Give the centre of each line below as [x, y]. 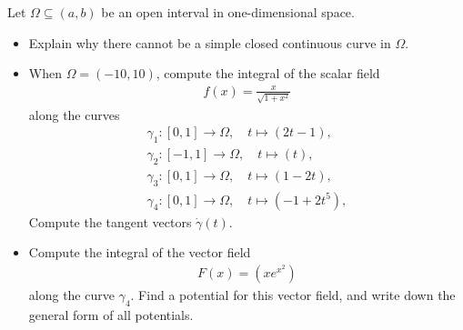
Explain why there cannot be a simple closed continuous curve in [210, 42]
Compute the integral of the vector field [140, 252]
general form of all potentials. [111, 314]
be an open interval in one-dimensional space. [228, 12]
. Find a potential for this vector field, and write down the [293, 294]
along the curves [74, 114]
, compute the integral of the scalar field [268, 73]
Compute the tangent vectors [110, 221]
